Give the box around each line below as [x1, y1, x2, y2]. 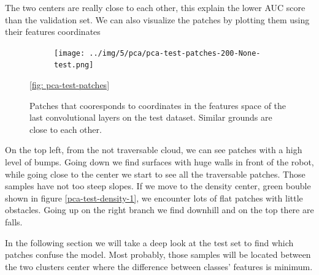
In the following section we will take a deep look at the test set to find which [5, 236, 294, 249]
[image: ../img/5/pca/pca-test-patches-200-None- [54, 48, 261, 58]
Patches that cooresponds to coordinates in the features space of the [29, 99, 286, 111]
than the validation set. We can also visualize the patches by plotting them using [5, 13, 310, 26]
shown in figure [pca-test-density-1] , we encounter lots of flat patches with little [5, 191, 303, 204]
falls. [5, 216, 23, 228]
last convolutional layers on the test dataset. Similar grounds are [29, 111, 272, 124]
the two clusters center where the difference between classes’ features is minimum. [5, 260, 313, 273]
